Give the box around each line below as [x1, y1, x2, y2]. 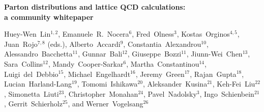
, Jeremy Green [135, 68, 185, 79]
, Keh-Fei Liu [212, 78, 255, 89]
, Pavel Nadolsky [143, 88, 197, 99]
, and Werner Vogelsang [68, 98, 143, 109]
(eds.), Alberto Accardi [47, 38, 121, 49]
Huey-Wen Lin [4, 29, 51, 39]
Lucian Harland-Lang [4, 78, 72, 89]
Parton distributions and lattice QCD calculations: [4, 2, 186, 12]
